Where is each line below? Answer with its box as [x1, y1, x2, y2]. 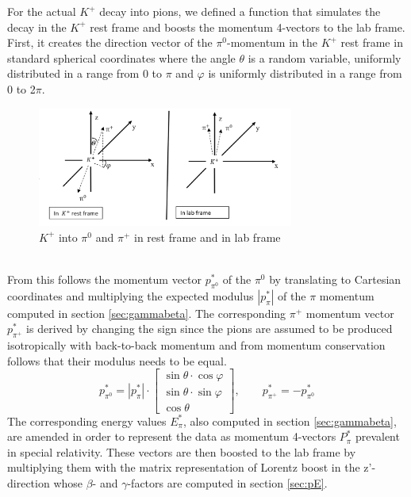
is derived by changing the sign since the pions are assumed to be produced [26, 320, 393, 337]
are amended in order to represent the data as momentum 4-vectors [7, 428, 336, 445]
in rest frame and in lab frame [133, 228, 281, 245]
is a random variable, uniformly [248, 49, 401, 66]
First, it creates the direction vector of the [7, 34, 213, 51]
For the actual [7, 3, 76, 19]
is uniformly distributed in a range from [208, 65, 402, 82]
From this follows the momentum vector [7, 271, 202, 288]
